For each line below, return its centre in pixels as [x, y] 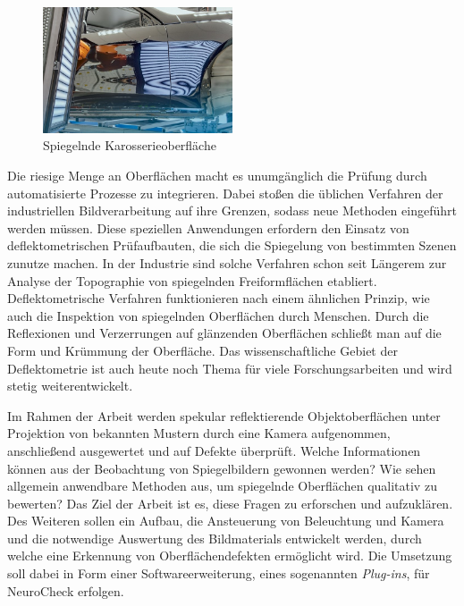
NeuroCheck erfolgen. [66, 590]
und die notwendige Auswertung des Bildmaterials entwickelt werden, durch [215, 538]
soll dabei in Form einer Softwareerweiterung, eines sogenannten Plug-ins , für [219, 573]
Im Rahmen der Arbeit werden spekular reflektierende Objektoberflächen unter [224, 415]
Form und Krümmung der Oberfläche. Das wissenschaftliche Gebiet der [202, 350]
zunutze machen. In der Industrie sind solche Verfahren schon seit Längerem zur [227, 262]
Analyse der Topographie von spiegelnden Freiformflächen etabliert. [192, 280]
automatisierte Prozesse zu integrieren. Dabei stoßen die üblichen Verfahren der [225, 193]
